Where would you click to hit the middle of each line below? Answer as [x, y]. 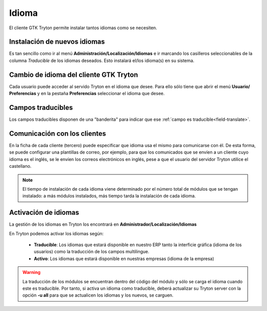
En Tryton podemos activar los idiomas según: [56, 233]
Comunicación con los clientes [58, 133]
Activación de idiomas [44, 213]
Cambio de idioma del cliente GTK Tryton [74, 75]
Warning [31, 272]
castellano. [20, 166]
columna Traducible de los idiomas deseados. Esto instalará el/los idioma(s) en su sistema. [102, 60]
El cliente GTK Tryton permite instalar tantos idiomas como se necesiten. [83, 28]
